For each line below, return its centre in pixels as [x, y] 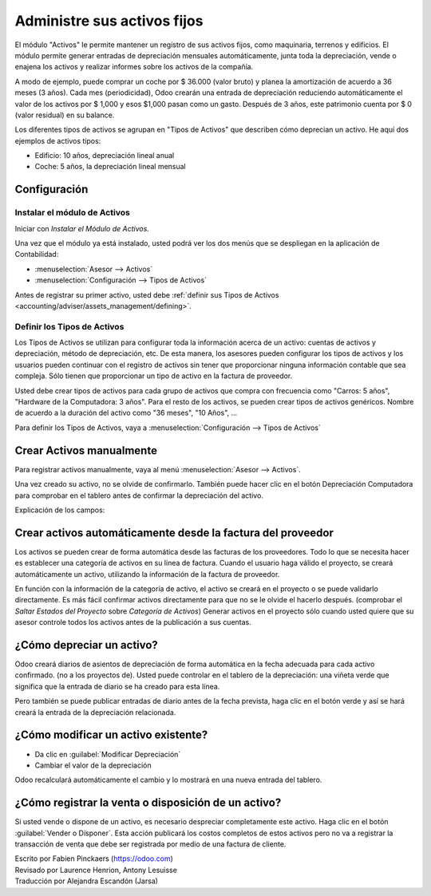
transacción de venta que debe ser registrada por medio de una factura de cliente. [150, 844]
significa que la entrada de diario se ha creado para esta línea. [117, 686]
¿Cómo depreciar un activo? [87, 645]
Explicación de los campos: [60, 510]
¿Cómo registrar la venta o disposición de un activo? [148, 803]
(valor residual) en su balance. [65, 115]
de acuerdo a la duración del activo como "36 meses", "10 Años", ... [126, 413]
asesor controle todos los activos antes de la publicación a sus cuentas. [133, 622]
